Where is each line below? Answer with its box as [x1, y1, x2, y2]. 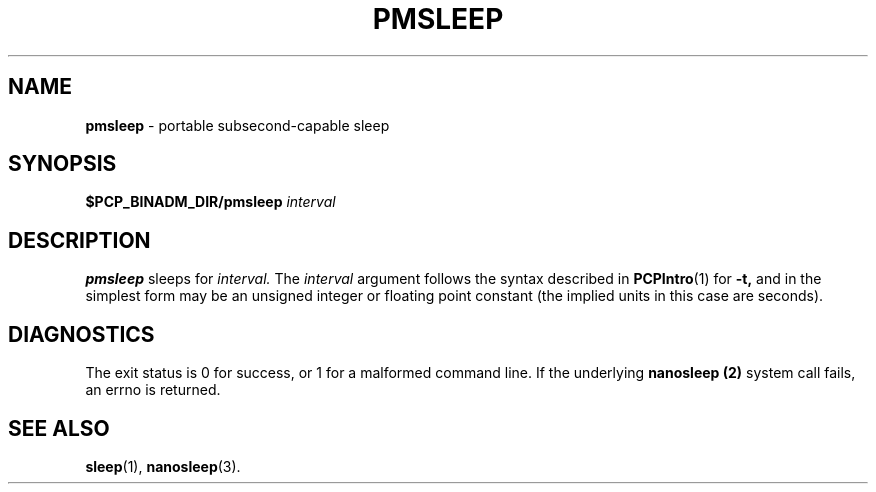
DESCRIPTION [8, 227, 151, 253]
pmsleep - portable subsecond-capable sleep [85, 116, 390, 134]
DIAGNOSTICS [8, 321, 155, 347]
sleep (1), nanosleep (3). [85, 457, 241, 475]
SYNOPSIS [8, 151, 117, 177]
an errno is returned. [85, 381, 221, 399]
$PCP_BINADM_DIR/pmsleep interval [85, 193, 336, 211]
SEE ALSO [8, 415, 110, 441]
